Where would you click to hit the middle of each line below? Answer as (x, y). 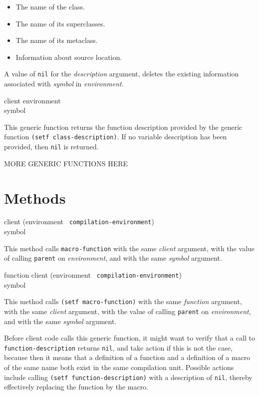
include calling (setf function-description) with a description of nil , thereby (128, 377)
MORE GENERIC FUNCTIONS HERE (66, 163)
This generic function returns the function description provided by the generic (123, 127)
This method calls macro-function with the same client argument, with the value (129, 248)
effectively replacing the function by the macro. (76, 387)
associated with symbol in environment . (64, 84)
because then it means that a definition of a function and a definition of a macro (127, 357)
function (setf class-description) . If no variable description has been (116, 137)
